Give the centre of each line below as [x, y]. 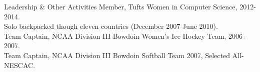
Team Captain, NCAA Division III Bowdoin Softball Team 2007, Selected [117, 55]
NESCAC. [20, 65]
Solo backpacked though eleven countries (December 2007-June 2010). [111, 26]
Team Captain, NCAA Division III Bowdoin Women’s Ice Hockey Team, [115, 36]
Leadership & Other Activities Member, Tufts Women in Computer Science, [121, 6]
